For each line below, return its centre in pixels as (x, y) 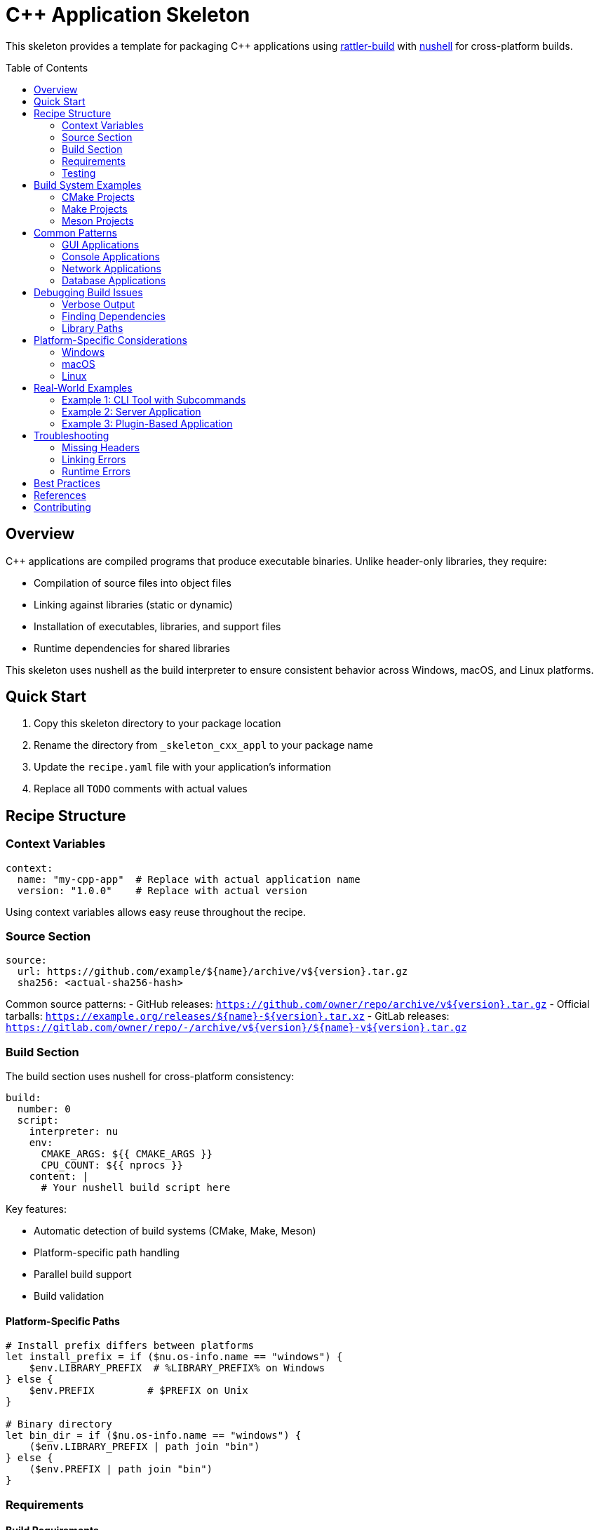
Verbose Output (99, 304)
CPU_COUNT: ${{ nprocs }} (112, 1165)
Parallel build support (83, 1275)
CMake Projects (98, 197)
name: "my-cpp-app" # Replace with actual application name (189, 879)
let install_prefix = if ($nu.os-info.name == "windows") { (174, 1357)
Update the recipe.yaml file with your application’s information (182, 767)
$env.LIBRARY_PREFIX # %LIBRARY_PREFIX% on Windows (177, 1368)
